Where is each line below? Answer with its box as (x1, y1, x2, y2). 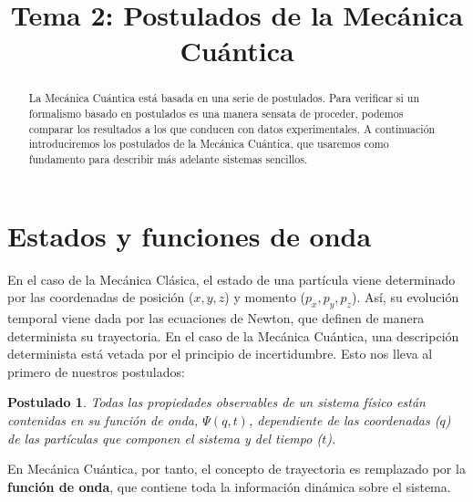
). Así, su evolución (351, 288, 459, 307)
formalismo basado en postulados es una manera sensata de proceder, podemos (28, 106, 404, 121)
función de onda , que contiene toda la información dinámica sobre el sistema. (7, 476, 451, 496)
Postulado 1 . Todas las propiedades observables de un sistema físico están (7, 392, 426, 412)
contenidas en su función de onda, (7, 410, 199, 429)
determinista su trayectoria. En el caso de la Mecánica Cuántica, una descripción (7, 326, 459, 345)
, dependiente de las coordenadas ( (248, 410, 440, 429)
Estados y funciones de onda (7, 216, 372, 254)
